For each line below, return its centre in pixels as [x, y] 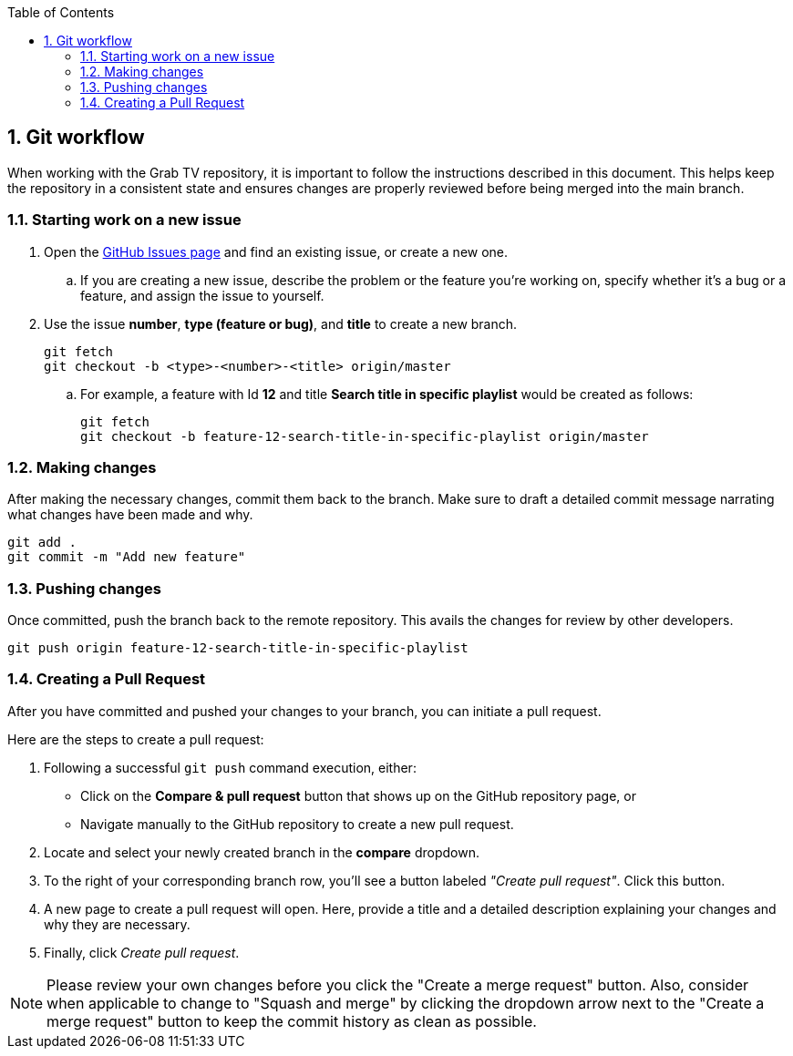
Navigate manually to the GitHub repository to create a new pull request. [297, 824]
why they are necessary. [117, 924]
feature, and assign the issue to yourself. [202, 295]
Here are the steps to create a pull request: [136, 739]
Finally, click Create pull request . [142, 952]
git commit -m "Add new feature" [127, 557]
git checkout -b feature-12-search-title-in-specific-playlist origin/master [365, 436]
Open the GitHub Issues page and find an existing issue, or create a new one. [276, 251]
